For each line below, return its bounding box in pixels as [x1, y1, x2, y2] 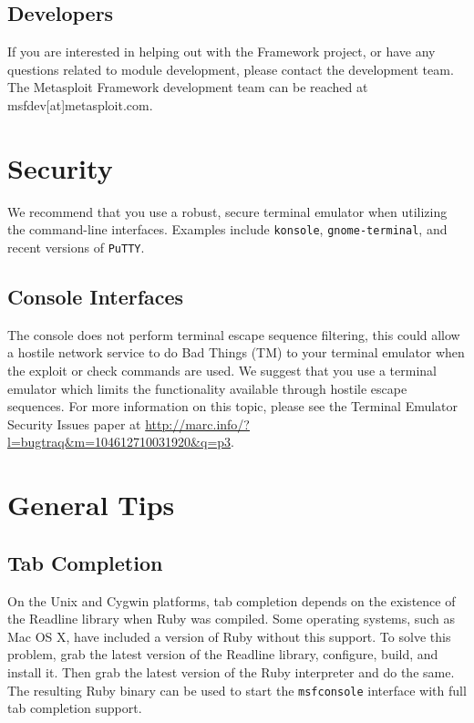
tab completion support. [7, 698, 142, 718]
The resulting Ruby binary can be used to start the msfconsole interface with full [7, 680, 467, 699]
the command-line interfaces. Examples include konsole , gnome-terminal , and [7, 220, 448, 239]
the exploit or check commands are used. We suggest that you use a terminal [7, 361, 438, 379]
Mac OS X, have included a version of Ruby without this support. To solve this [7, 626, 451, 646]
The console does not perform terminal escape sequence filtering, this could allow [7, 325, 460, 344]
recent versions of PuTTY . [7, 237, 145, 256]
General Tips [7, 486, 175, 523]
